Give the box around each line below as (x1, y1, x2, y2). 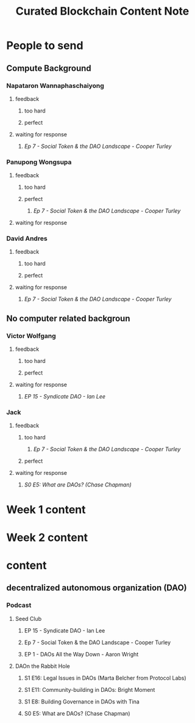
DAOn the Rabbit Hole (15, 662, 70, 670)
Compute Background (6, 63, 91, 73)
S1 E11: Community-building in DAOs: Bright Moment (24, 686, 155, 693)
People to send (6, 39, 83, 53)
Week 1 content (6, 502, 87, 516)
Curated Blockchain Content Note (15, 4, 190, 18)
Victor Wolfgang (6, 331, 56, 340)
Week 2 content (6, 530, 88, 545)
